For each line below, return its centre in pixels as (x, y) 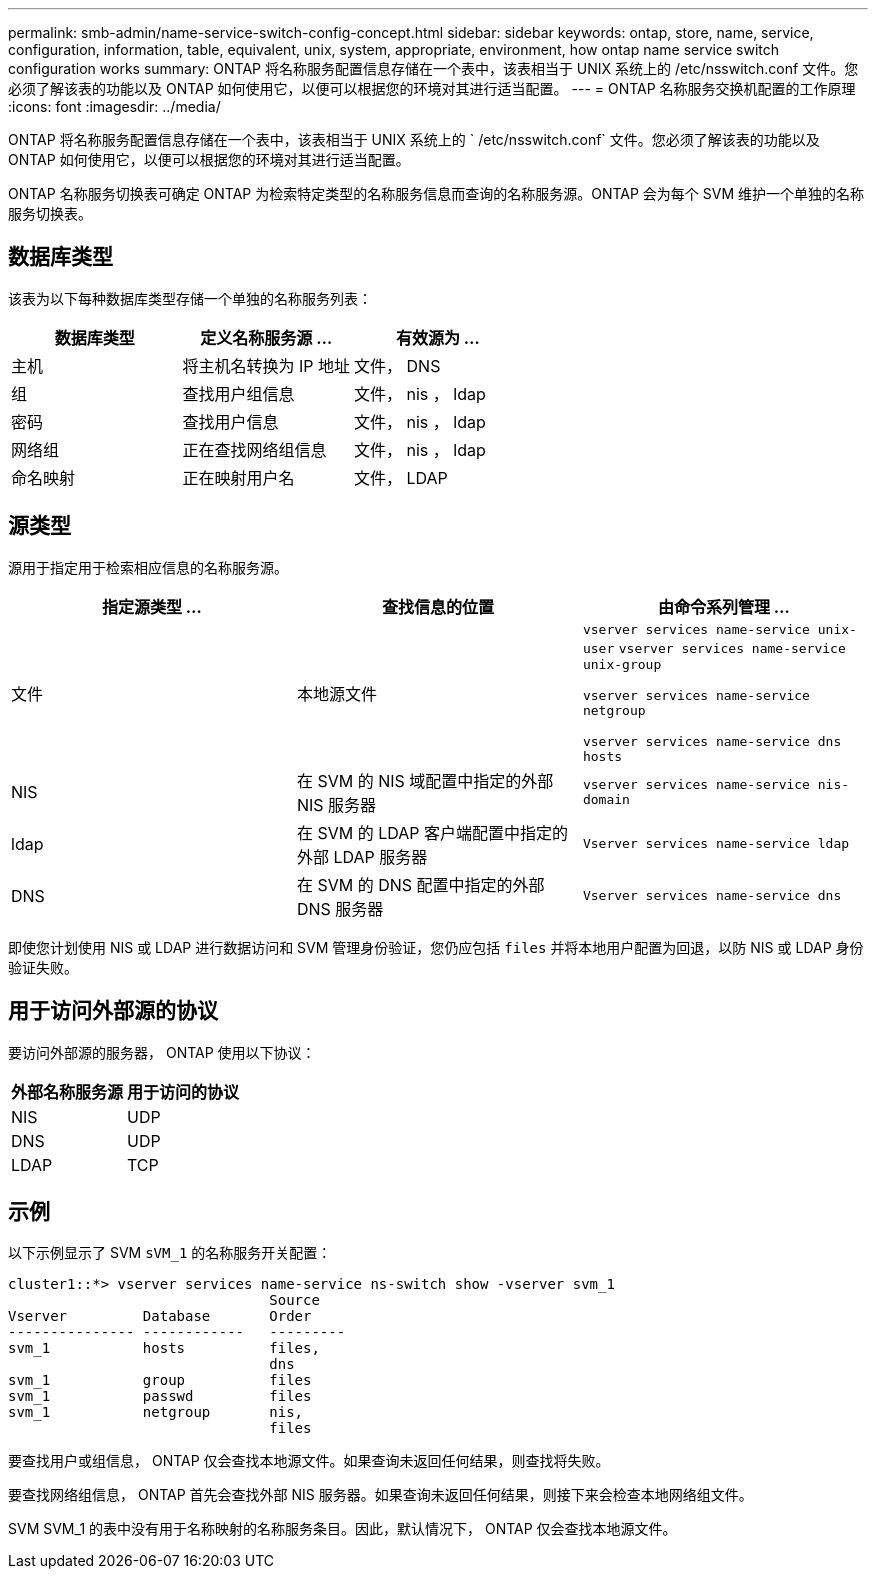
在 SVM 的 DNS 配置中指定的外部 (420, 884)
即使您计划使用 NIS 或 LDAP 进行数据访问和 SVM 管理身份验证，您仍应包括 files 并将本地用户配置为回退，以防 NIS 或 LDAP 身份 (436, 947)
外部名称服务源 (67, 1091)
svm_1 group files (160, 1380)
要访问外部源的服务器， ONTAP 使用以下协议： (162, 1052)
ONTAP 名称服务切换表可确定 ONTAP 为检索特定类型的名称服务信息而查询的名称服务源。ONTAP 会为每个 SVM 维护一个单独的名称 (436, 193)
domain (606, 799)
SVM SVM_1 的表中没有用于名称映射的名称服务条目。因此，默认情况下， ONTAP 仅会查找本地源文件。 (342, 1529)
